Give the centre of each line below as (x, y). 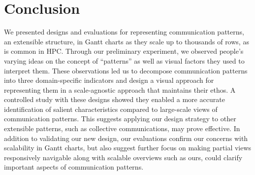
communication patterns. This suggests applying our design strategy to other (120, 119)
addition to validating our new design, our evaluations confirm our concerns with (126, 138)
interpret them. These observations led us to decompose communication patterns (126, 70)
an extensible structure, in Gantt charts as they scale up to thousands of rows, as (127, 41)
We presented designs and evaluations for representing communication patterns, (124, 32)
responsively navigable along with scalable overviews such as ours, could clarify (123, 157)
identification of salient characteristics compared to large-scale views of (111, 109)
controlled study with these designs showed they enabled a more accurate (114, 99)
